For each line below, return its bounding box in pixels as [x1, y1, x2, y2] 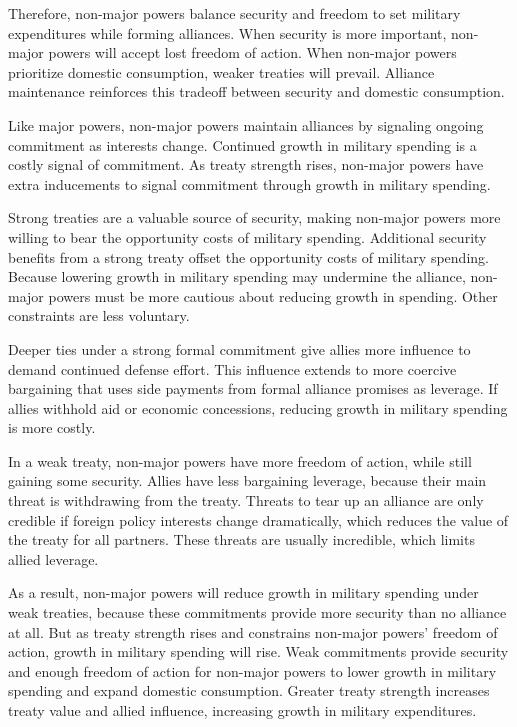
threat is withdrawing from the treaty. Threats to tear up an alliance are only [8, 490, 484, 511]
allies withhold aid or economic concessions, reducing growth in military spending [8, 397, 508, 418]
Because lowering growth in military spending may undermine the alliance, [8, 266, 466, 287]
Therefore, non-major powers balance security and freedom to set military [8, 3, 461, 23]
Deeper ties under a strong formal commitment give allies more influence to [8, 338, 471, 359]
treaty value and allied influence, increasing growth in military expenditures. [8, 700, 477, 720]
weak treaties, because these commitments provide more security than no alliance [8, 602, 507, 623]
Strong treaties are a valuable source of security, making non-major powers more [8, 207, 501, 228]
